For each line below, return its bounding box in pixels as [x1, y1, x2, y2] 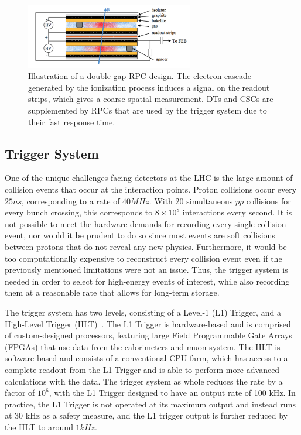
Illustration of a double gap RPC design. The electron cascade [28, 70, 252, 82]
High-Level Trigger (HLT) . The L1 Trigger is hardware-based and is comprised [5, 317, 291, 330]
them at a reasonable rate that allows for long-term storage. [5, 286, 220, 299]
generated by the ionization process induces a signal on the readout [28, 81, 270, 93]
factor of [5, 386, 35, 399]
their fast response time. [28, 115, 115, 128]
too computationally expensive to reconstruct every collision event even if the [5, 252, 282, 264]
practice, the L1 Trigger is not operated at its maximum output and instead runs [5, 398, 296, 410]
